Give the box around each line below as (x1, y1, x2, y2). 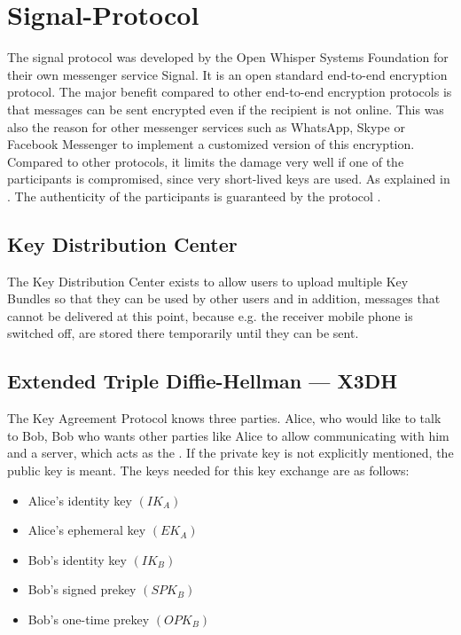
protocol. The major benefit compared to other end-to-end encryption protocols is (7, 82, 452, 101)
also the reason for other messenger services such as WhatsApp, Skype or (7, 117, 405, 136)
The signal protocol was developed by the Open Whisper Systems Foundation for (7, 48, 449, 67)
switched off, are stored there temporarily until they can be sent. (7, 324, 359, 342)
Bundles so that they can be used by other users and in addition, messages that (7, 289, 441, 308)
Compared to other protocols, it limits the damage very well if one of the (7, 152, 404, 170)
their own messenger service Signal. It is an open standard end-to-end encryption (7, 65, 448, 83)
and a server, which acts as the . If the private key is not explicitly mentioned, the (7, 443, 454, 462)
